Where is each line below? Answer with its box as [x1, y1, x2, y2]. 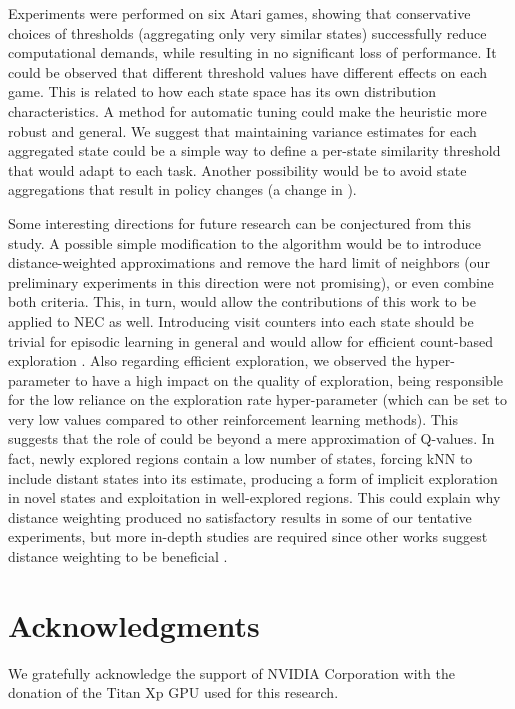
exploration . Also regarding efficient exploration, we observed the [8, 350, 411, 371]
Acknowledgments [8, 604, 260, 645]
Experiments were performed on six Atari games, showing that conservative [8, 3, 471, 23]
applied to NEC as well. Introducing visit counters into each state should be [8, 310, 474, 331]
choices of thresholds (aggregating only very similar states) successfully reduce [8, 22, 487, 43]
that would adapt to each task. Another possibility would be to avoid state [8, 159, 467, 180]
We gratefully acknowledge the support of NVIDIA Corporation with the [8, 662, 455, 683]
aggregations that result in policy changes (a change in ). [8, 179, 357, 200]
